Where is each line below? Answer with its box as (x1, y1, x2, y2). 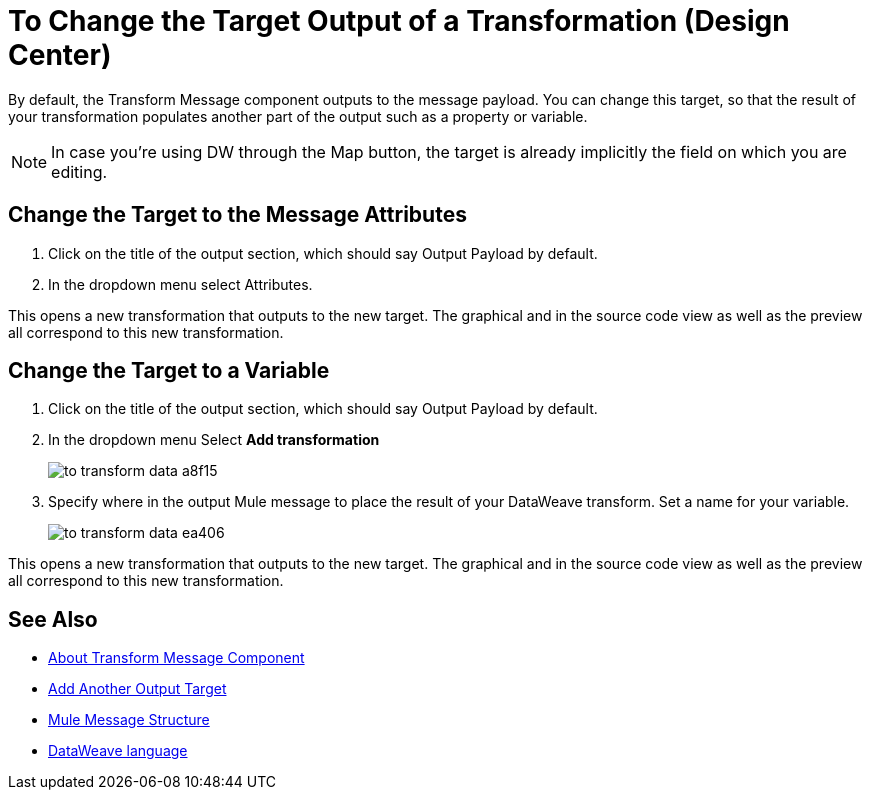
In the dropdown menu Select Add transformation (48, 431, 380, 449)
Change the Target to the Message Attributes (8, 202, 467, 228)
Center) (8, 38, 112, 72)
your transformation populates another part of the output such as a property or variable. (8, 107, 588, 125)
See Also (8, 606, 98, 632)
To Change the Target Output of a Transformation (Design (8, 4, 790, 38)
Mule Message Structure (48, 711, 210, 729)
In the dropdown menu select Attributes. (48, 275, 313, 293)
